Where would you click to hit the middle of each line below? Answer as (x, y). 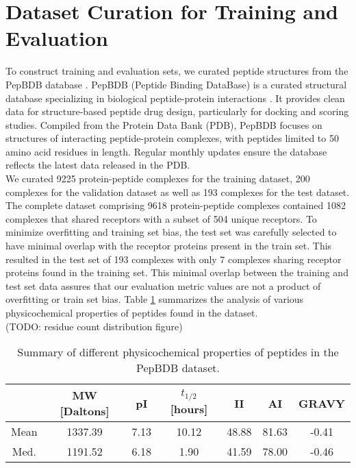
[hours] (189, 409)
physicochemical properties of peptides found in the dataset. (132, 312)
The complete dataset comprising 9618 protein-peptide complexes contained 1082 (176, 205)
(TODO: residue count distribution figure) (94, 326)
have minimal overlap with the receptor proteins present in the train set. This (169, 246)
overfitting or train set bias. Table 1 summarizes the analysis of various (155, 299)
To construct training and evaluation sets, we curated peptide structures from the (177, 71)
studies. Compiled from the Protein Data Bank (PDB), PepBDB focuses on (164, 124)
